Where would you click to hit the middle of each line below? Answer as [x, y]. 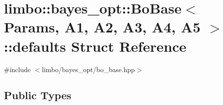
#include [17, 69]
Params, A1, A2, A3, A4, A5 [102, 27]
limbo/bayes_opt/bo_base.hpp [88, 69]
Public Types [38, 95]
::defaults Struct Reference [95, 46]
